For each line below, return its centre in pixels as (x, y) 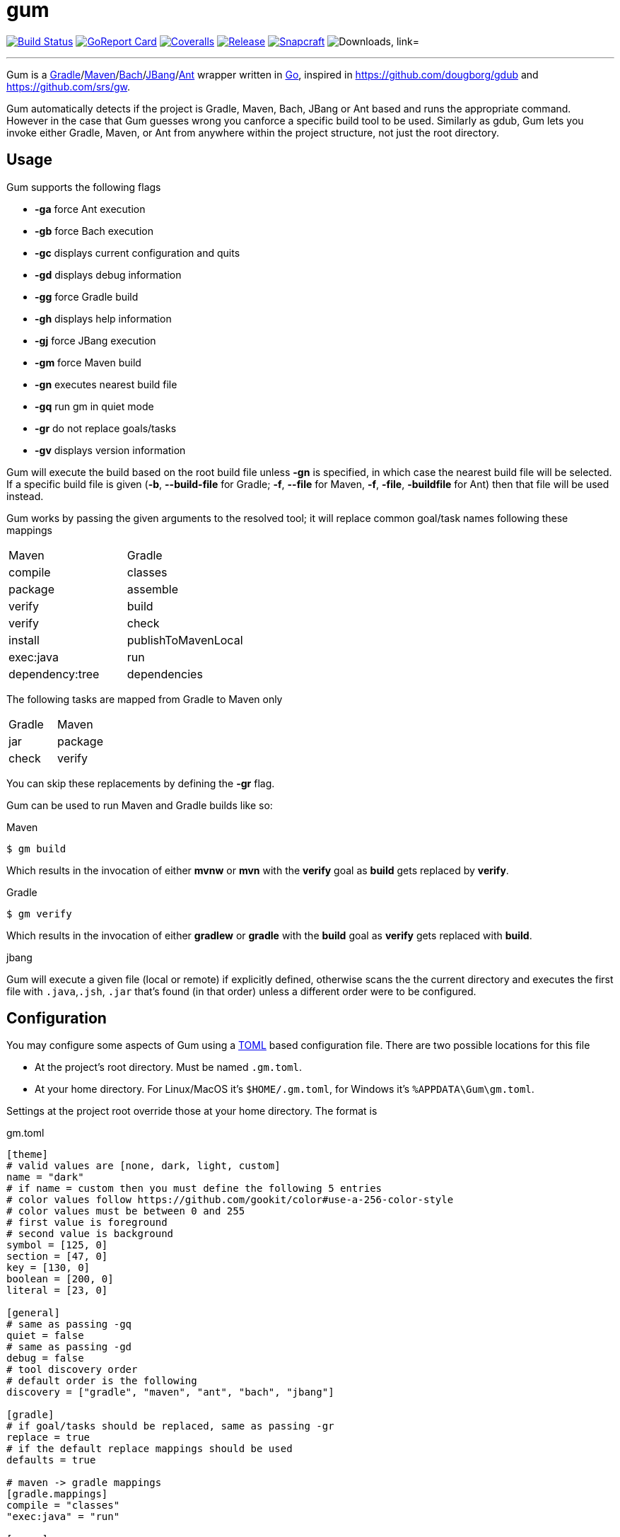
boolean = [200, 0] (60, 1279)
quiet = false (45, 1336)
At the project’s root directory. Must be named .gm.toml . (169, 1067)
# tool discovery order (72, 1370)
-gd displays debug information (108, 274)
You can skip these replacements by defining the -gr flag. (141, 783)
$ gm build (36, 848)
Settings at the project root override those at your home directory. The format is (192, 1111)
